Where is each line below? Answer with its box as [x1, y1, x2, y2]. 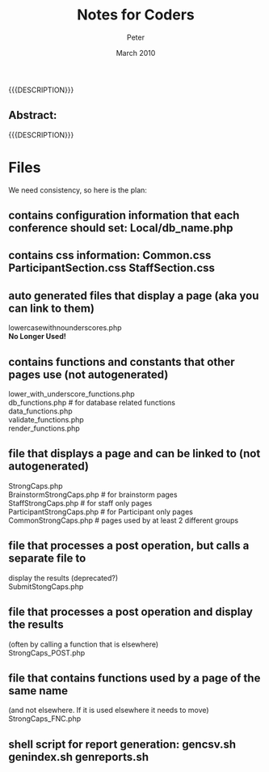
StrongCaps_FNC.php [8, 714, 82, 723]
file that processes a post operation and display [8, 605, 253, 619]
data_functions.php [8, 406, 73, 416]
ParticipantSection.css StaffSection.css [8, 261, 216, 275]
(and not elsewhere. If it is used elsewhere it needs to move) [8, 706, 209, 715]
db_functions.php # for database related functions [8, 398, 176, 408]
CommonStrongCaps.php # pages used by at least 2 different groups [8, 515, 239, 525]
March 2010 [116, 48, 156, 57]
